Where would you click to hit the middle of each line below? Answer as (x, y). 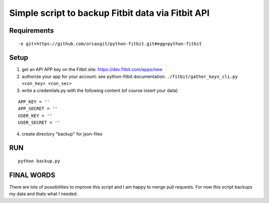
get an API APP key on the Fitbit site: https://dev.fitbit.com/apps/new (92, 69)
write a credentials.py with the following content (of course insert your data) (100, 90)
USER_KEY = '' (35, 116)
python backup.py (39, 161)
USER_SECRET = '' (39, 123)
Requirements (32, 31)
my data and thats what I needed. (44, 194)
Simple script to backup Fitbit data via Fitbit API (109, 13)
